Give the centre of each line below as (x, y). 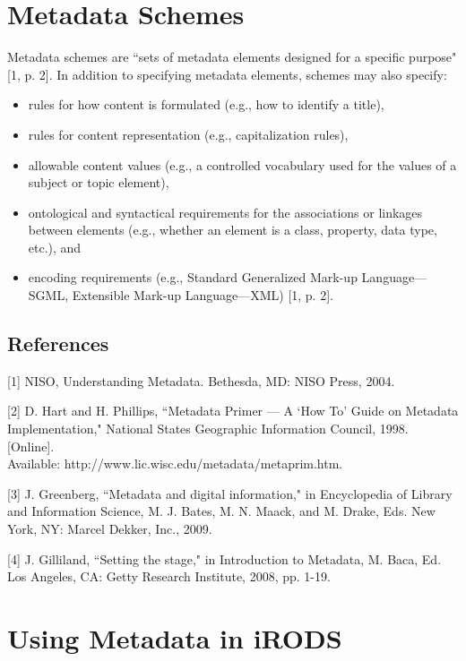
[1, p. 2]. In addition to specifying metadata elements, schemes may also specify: (227, 74)
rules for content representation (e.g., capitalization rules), (188, 134)
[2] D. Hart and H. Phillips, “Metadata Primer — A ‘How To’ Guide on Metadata (233, 411)
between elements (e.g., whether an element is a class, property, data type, (233, 230)
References (58, 343)
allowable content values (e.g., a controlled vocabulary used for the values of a (242, 164)
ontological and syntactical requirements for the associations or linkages (225, 212)
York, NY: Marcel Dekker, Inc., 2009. (110, 529)
